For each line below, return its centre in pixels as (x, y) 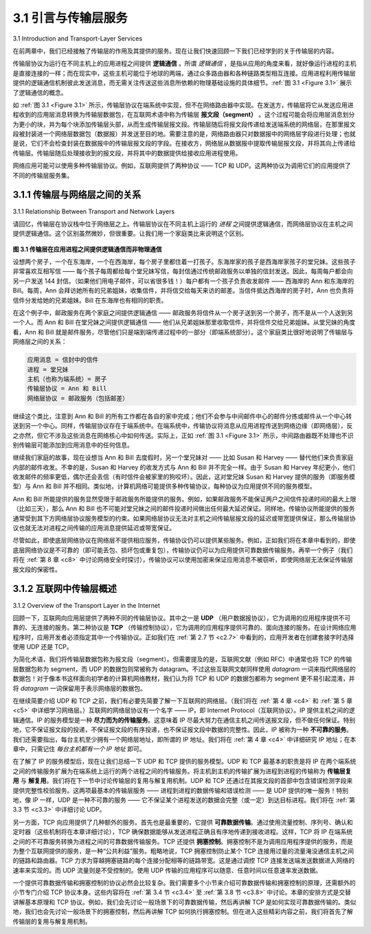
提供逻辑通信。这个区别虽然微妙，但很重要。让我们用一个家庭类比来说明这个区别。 (130, 233)
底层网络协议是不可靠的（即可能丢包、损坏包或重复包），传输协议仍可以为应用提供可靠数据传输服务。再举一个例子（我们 (183, 550)
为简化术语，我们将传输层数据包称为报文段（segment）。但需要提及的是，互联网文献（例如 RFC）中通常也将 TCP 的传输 (182, 659)
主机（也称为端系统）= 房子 (67, 379)
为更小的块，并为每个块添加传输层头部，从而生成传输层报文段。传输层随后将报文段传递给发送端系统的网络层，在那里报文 (184, 124)
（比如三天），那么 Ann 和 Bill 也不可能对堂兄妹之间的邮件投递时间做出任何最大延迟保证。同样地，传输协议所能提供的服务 (184, 509)
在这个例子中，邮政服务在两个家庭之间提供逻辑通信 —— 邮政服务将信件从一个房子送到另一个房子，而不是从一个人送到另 (183, 313)
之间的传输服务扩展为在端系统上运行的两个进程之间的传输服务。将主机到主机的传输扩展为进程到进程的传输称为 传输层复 (182, 771)
